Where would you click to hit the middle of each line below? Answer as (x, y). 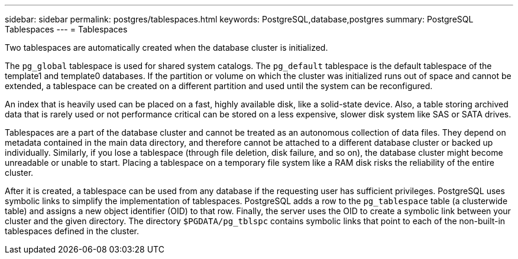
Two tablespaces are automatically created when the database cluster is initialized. (166, 47)
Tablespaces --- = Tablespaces (66, 29)
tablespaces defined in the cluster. (72, 231)
